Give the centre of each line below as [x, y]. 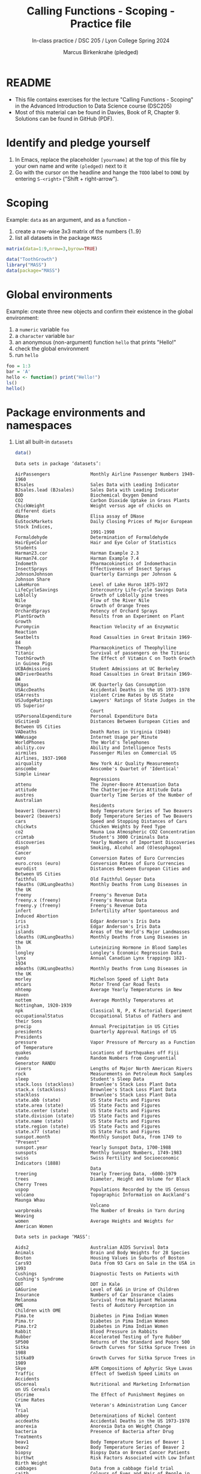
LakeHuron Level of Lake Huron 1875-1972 [91, 585]
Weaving [24, 1216]
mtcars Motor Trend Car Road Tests [88, 985]
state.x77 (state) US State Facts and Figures [88, 1132]
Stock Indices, [34, 527]
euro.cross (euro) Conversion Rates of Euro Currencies [100, 864]
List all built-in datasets [44, 442]
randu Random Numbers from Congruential [96, 1058]
